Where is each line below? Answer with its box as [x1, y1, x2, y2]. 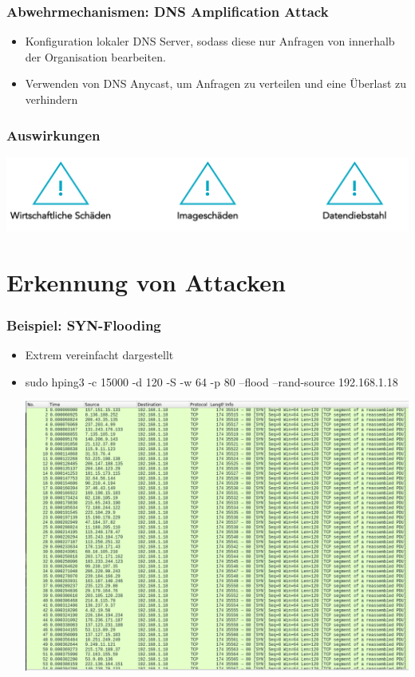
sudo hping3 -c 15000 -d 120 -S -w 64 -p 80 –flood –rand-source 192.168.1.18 [25, 373, 398, 390]
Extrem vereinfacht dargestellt [25, 346, 174, 363]
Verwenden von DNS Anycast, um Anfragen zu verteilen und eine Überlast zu [25, 75, 407, 92]
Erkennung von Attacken [6, 265, 286, 298]
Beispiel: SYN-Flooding [6, 315, 161, 335]
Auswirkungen [6, 125, 101, 145]
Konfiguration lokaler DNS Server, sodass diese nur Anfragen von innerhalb [25, 33, 395, 49]
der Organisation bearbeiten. [25, 48, 166, 65]
